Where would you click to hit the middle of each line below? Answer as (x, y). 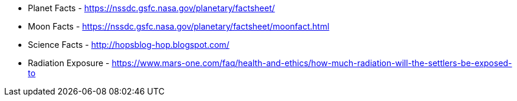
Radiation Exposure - (69, 63)
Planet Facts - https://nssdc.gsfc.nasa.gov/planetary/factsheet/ (151, 8)
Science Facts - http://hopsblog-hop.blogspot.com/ (129, 45)
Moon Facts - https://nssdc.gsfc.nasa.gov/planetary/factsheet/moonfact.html (179, 26)
